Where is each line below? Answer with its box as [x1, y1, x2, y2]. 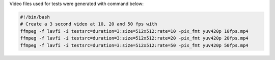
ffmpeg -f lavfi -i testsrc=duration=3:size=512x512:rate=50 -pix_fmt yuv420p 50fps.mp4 [20, 42, 249, 48]
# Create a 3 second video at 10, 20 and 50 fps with [20, 21, 157, 27]
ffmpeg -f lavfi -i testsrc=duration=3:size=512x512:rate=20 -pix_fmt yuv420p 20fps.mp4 [20, 35, 249, 41]
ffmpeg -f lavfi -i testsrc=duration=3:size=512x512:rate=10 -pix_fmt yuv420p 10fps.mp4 [20, 28, 249, 34]
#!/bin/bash [20, 14, 50, 20]
